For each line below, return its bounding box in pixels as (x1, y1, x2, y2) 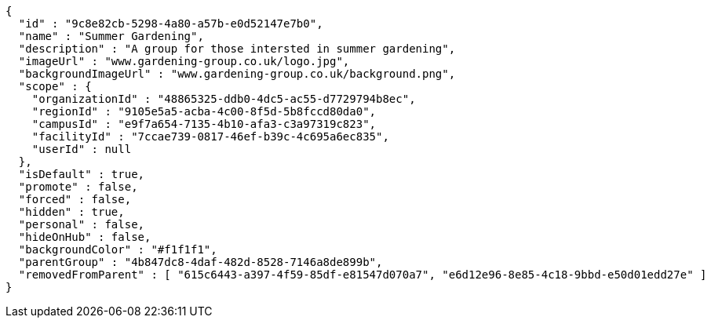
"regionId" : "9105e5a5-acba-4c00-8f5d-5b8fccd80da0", (31, 105, 377, 118)
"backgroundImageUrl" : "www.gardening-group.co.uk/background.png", (18, 67, 456, 80)
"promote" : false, (18, 180, 138, 193)
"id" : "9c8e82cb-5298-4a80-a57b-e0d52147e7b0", (18, 17, 323, 30)
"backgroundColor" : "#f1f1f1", (18, 243, 217, 256)
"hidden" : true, (18, 206, 125, 218)
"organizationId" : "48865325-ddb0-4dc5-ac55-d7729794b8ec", (31, 93, 416, 105)
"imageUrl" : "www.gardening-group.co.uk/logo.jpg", (18, 55, 350, 67)
